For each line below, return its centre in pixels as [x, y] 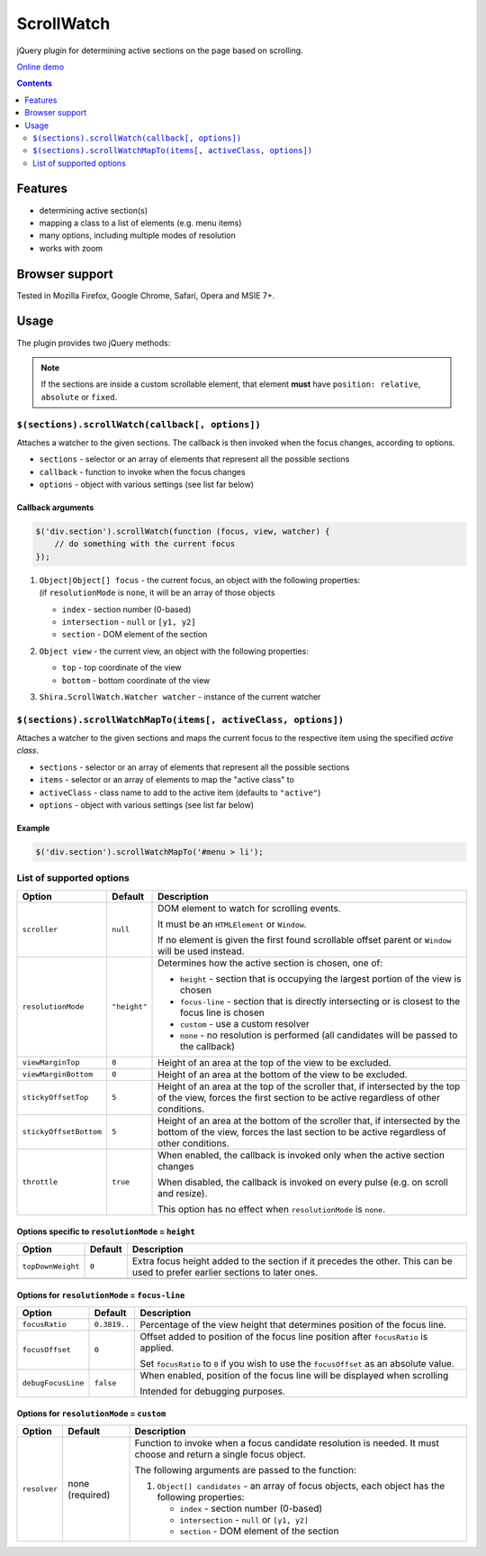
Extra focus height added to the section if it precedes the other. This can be [292, 1260]
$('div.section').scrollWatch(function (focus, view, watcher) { [183, 531]
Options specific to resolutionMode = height [106, 1231]
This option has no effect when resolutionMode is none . [272, 1209]
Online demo [40, 67]
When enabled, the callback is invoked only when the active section [301, 1155]
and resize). [183, 1193]
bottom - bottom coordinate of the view [136, 680]
